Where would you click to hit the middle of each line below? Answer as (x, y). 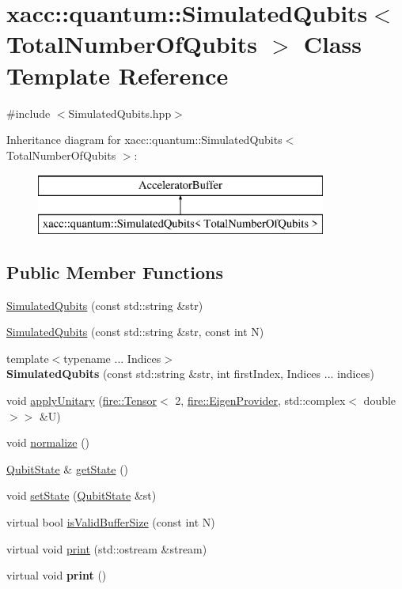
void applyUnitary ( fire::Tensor (82, 400)
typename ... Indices (112, 358)
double (380, 400)
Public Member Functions (115, 272)
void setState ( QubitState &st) (82, 495)
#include (28, 113)
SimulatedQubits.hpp (120, 113)
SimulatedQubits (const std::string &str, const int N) (135, 332)
